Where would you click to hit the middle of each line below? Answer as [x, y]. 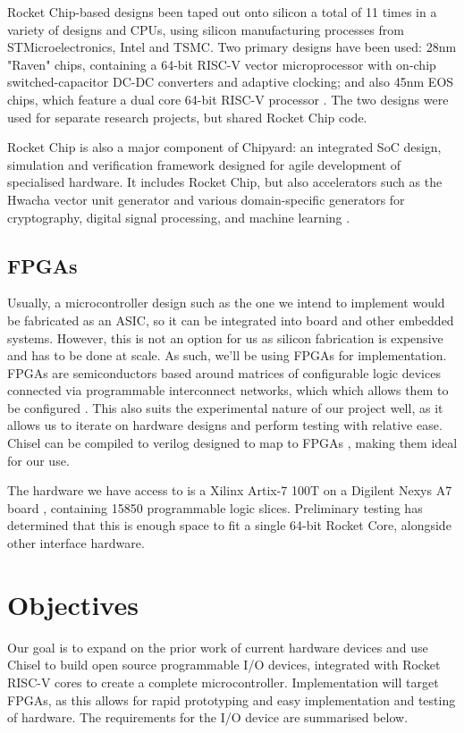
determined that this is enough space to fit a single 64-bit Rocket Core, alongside [229, 525]
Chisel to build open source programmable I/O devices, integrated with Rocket [224, 665]
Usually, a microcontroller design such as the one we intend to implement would [226, 303]
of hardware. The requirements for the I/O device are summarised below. [208, 717]
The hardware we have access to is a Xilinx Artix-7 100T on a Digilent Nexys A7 [230, 490]
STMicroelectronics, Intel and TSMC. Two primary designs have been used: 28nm [232, 47]
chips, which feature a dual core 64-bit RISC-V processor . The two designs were [228, 99]
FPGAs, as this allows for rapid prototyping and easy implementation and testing [232, 699]
